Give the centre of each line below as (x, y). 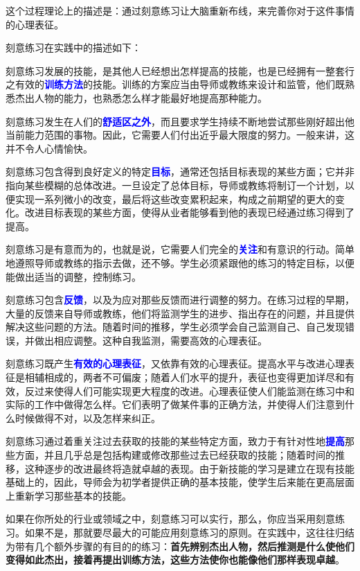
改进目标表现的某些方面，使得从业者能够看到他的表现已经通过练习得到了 (189, 212)
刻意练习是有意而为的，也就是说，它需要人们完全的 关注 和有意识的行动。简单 (180, 249)
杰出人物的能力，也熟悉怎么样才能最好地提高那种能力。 (141, 97)
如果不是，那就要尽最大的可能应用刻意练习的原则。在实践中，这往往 (180, 532)
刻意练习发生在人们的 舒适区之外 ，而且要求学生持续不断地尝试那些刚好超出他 (180, 121)
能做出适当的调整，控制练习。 (73, 276)
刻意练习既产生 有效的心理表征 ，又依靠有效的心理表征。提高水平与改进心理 (175, 363)
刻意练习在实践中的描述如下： (73, 47)
